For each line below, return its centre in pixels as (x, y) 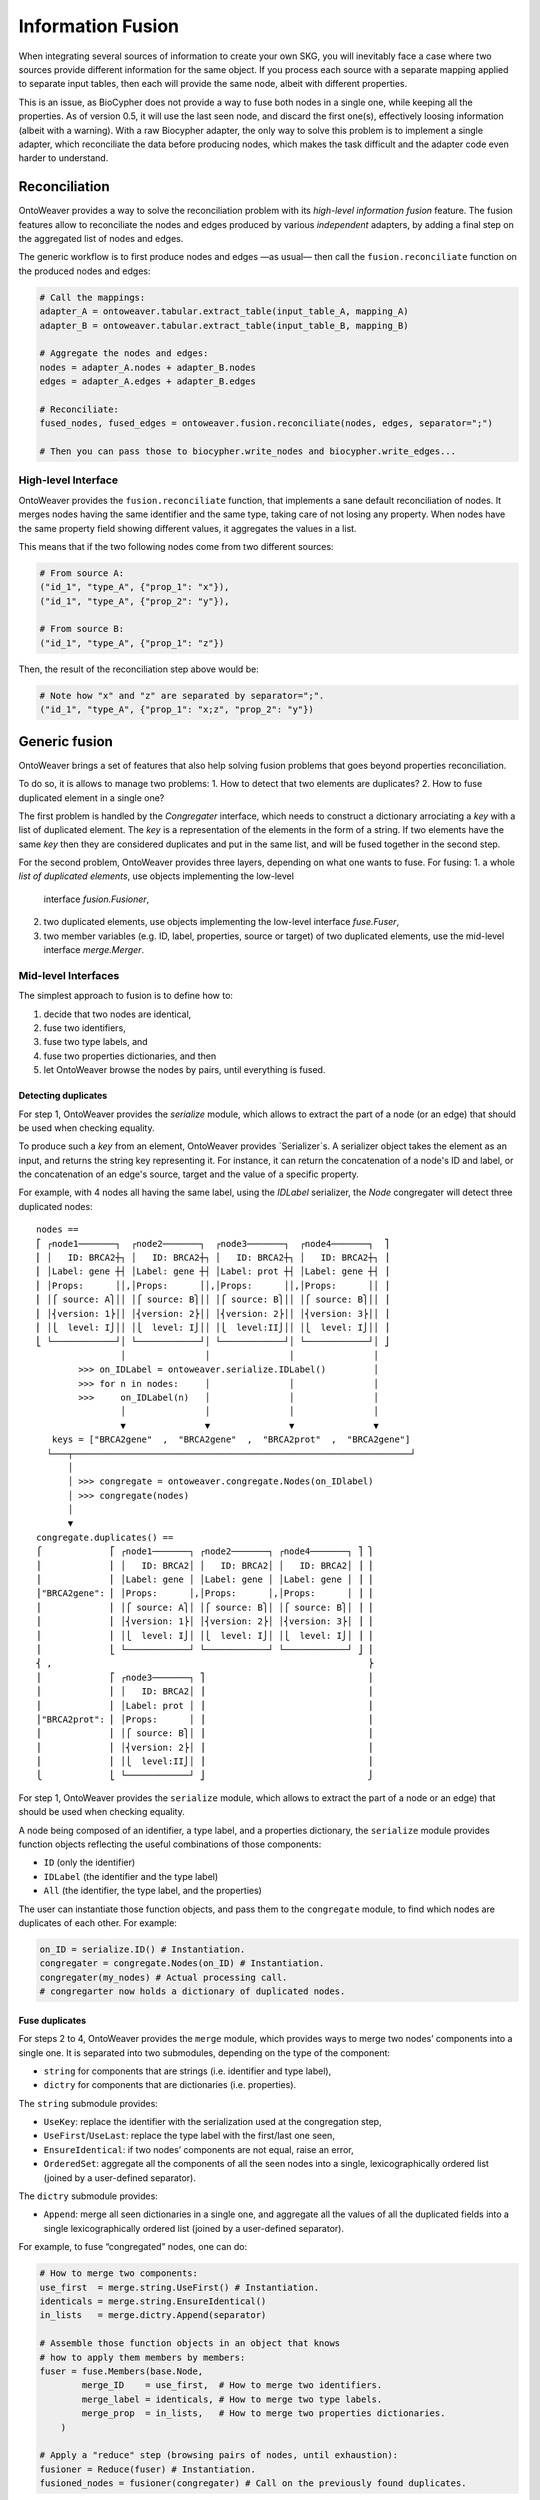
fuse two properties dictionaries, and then (130, 1056)
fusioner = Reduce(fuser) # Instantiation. (148, 2469)
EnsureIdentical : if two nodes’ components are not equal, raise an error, (198, 2149)
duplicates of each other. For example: (97, 1923)
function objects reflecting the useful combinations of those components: (170, 1844)
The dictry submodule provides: (88, 2196)
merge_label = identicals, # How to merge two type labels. (232, 2399)
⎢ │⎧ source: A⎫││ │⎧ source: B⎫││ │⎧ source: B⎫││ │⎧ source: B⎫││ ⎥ (213, 1299)
